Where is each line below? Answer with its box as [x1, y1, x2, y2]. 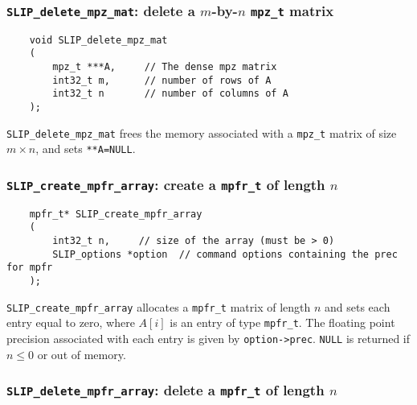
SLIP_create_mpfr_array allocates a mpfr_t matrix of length [6, 298, 311, 315]
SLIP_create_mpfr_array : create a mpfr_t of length [6, 174, 325, 194]
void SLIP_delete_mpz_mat [29, 34, 168, 46]
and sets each [325, 298, 390, 315]
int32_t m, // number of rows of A [52, 74, 272, 86]
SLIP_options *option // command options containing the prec [52, 248, 398, 260]
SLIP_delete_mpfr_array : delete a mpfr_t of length [6, 380, 325, 400]
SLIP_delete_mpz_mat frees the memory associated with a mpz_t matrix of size [6, 124, 397, 141]
